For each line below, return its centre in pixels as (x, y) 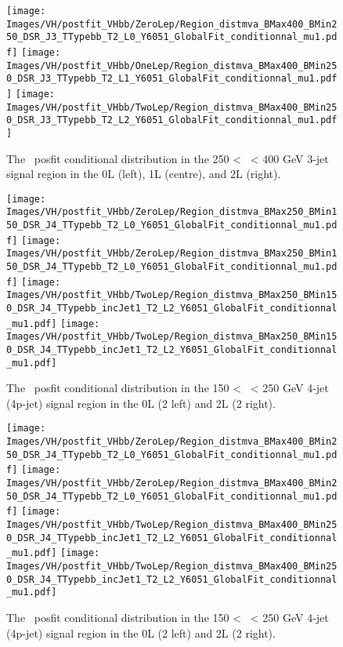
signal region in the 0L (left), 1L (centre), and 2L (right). (144, 174)
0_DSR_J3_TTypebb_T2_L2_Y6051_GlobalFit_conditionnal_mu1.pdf (172, 120)
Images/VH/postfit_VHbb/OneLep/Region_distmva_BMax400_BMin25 (172, 65)
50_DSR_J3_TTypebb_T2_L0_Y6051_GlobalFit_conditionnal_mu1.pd (172, 37)
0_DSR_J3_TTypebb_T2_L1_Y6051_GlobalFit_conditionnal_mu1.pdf (172, 79)
